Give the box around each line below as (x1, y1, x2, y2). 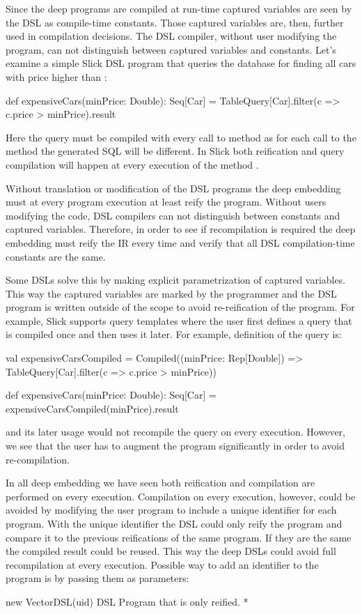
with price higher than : (6, 69, 107, 84)
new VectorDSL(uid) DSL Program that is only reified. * (6, 594, 249, 608)
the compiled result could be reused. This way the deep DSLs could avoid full (6, 544, 336, 558)
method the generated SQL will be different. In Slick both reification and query (6, 144, 345, 158)
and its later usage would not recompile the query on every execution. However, (6, 424, 345, 439)
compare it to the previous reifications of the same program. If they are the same (6, 530, 352, 544)
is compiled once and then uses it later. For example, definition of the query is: (6, 327, 342, 341)
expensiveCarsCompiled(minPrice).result (6, 401, 179, 415)
